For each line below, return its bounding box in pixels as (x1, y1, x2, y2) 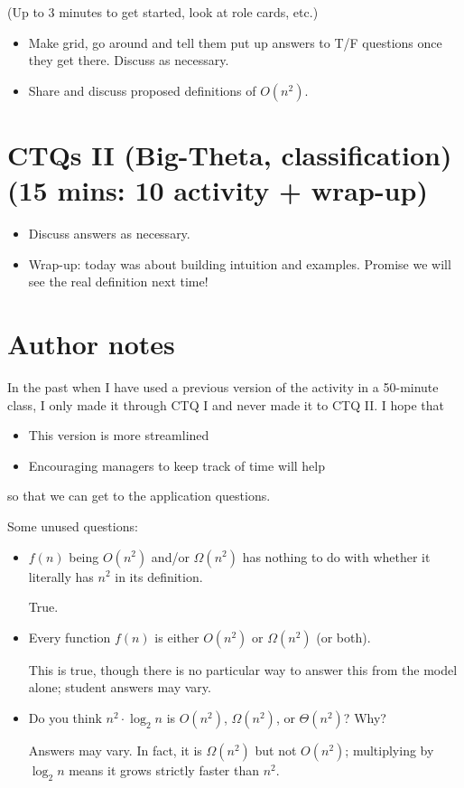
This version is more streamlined (28, 426, 209, 445)
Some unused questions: (7, 516, 138, 535)
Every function (28, 627, 111, 646)
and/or (151, 547, 190, 566)
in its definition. (115, 567, 203, 586)
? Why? (343, 708, 386, 727)
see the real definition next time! (28, 272, 209, 291)
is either (154, 627, 200, 646)
